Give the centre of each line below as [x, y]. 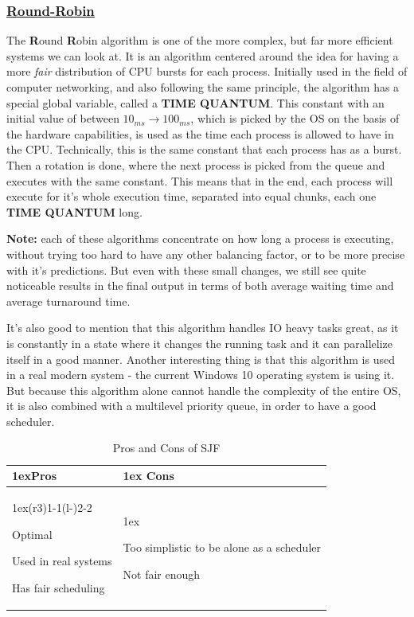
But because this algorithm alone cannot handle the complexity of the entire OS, [204, 390]
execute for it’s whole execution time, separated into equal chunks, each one [191, 196]
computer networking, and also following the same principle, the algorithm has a [203, 87]
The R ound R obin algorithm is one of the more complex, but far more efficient [200, 40]
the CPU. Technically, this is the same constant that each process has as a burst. [204, 149]
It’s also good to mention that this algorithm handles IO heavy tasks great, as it [203, 328]
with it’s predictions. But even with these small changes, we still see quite [186, 269]
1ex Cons [148, 476]
